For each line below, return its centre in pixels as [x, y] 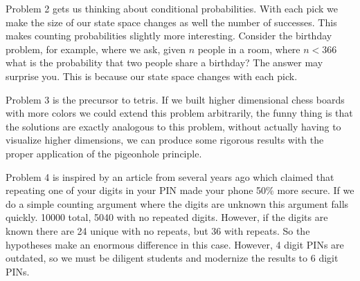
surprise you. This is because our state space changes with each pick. [152, 76]
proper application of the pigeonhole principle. [104, 153]
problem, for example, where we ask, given [96, 49]
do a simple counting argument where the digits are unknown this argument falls [177, 203]
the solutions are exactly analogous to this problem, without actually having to [173, 126]
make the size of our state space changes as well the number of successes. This [171, 22]
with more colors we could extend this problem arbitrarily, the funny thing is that [179, 113]
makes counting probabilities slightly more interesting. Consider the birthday [169, 36]
